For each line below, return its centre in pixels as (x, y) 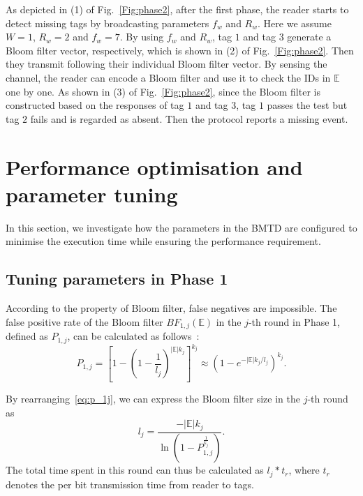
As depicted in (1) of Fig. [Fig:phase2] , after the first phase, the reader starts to (177, 9)
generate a (309, 37)
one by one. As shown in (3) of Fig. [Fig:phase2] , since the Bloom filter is (163, 91)
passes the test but (307, 105)
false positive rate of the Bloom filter (84, 321)
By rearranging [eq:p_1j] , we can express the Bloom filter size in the (153, 398)
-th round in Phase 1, (294, 321)
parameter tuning (92, 194)
